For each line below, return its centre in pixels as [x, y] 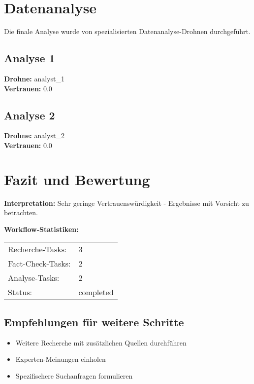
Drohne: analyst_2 [34, 135]
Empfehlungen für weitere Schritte [94, 322]
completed [96, 292]
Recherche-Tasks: [37, 249]
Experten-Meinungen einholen [61, 359]
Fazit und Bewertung [77, 179]
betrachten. [21, 212]
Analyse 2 [30, 115]
